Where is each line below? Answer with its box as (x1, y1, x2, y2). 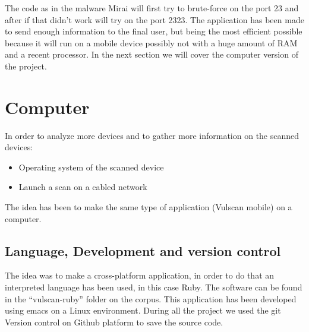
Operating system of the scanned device (18, 160, 164, 173)
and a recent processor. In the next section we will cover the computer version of (5, 48, 298, 61)
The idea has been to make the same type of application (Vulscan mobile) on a (5, 201, 292, 213)
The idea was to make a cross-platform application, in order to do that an (5, 269, 275, 282)
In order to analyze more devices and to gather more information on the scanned (5, 129, 299, 141)
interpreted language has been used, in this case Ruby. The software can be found (5, 281, 302, 293)
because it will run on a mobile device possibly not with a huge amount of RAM (5, 36, 298, 49)
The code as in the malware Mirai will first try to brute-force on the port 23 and (5, 2, 299, 14)
